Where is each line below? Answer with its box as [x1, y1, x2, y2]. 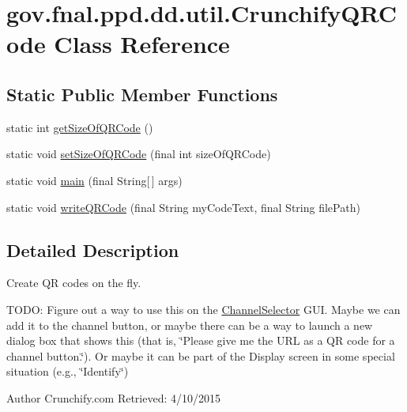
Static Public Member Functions [6, 81, 278, 106]
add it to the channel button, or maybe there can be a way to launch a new [6, 316, 373, 333]
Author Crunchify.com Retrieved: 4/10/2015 [6, 389, 221, 406]
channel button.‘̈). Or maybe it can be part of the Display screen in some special [6, 347, 395, 364]
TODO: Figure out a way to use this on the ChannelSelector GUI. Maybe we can [6, 300, 401, 317]
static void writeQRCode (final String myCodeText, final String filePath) [6, 198, 360, 215]
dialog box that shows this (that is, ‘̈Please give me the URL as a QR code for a [6, 332, 395, 349]
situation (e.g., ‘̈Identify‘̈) [6, 363, 129, 380]
